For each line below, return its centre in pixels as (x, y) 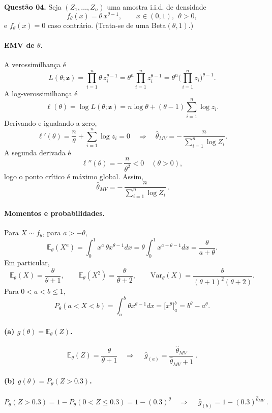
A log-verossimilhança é (41, 93)
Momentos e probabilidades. (55, 213)
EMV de (19, 45)
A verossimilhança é (35, 64)
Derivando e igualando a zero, (51, 122)
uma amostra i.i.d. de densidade (157, 7)
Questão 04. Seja (33, 7)
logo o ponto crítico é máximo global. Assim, (74, 176)
